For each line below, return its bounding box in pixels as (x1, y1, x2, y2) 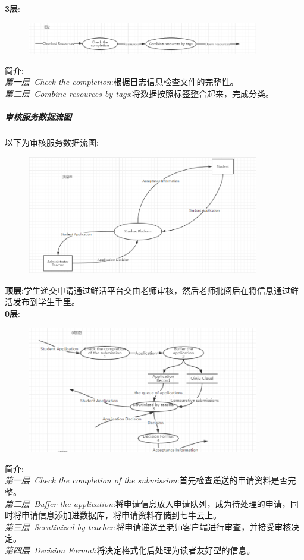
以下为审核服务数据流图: (5, 136, 99, 149)
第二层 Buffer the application (5, 497, 113, 509)
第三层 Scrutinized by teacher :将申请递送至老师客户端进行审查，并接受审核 (5, 520, 292, 533)
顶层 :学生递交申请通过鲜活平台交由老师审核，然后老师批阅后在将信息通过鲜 (5, 284, 299, 296)
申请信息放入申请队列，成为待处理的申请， (123, 497, 290, 509)
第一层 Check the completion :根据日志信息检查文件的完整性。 (5, 75, 239, 88)
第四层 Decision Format (5, 544, 95, 556)
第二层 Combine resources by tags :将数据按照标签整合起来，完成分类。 (5, 87, 274, 99)
